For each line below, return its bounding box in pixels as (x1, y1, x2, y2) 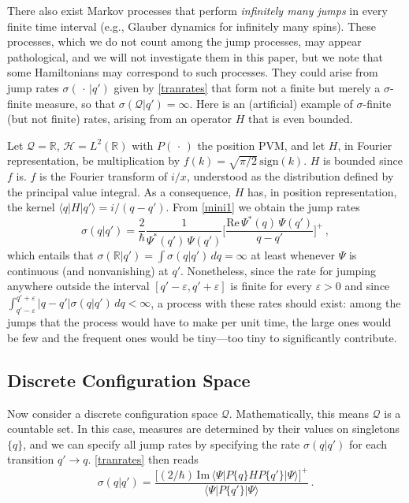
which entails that (7, 246, 94, 263)
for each (348, 435, 388, 452)
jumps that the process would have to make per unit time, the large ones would (7, 314, 392, 330)
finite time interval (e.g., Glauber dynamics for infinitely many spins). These (7, 17, 376, 34)
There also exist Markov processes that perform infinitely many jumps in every (7, 2, 388, 18)
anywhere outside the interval (7, 278, 150, 294)
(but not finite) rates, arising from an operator (7, 110, 232, 127)
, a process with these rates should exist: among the (151, 294, 401, 311)
